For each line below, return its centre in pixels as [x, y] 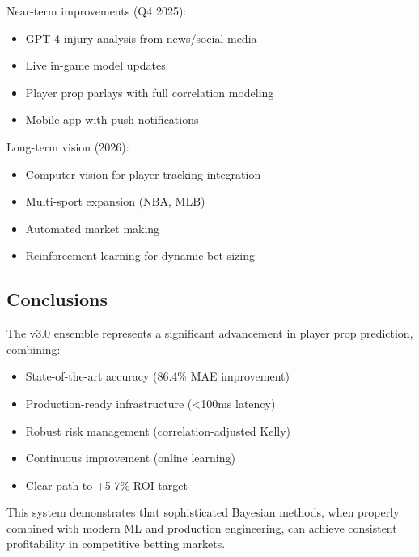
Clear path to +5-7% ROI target [106, 485]
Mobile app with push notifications [112, 119]
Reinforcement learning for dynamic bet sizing [140, 255]
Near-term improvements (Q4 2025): [97, 11]
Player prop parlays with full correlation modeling [150, 92]
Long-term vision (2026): [68, 146]
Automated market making [93, 228]
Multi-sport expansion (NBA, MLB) [115, 201]
